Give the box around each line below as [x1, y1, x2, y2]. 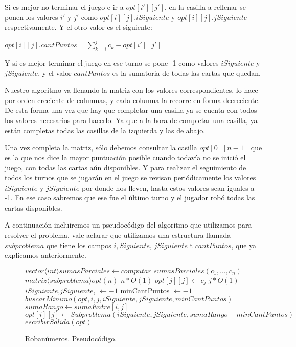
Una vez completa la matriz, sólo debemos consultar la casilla [5, 142, 197, 153]
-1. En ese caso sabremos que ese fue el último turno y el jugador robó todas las [5, 192, 255, 203]
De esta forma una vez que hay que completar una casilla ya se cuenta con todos [5, 105, 257, 115]
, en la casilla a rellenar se [165, 2, 246, 12]
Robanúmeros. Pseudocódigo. [25, 333, 117, 343]
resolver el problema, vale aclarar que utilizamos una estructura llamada [5, 229, 231, 240]
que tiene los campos [46, 239, 111, 250]
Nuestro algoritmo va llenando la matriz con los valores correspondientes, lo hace [5, 85, 258, 95]
